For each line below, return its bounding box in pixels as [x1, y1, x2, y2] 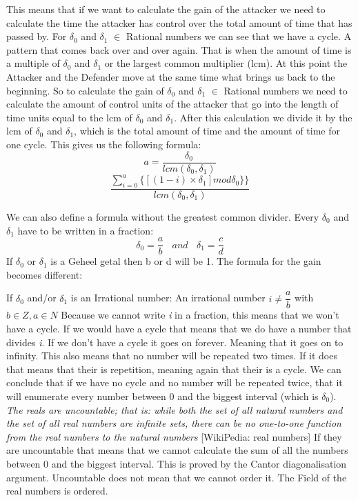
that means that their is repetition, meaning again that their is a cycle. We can [6, 361, 341, 376]
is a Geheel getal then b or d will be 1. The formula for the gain [50, 254, 321, 268]
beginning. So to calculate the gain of [6, 83, 164, 97]
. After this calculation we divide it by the [174, 110, 352, 124]
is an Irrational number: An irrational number [70, 290, 266, 305]
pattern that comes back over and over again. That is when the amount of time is [6, 42, 352, 57]
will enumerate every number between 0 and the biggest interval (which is [6, 388, 319, 403]
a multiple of [6, 56, 60, 70]
